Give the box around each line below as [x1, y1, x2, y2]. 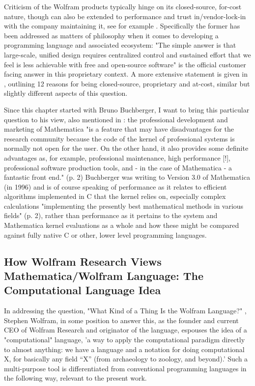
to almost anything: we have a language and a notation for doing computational [4, 344, 245, 354]
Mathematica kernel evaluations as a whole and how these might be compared [4, 220, 239, 230]
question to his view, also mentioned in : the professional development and [4, 114, 228, 124]
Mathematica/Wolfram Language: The [4, 268, 204, 283]
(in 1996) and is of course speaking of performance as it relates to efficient [4, 181, 227, 192]
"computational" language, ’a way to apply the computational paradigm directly [4, 334, 245, 345]
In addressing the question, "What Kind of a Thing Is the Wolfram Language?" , [4, 305, 247, 316]
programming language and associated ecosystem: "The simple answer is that [4, 40, 236, 50]
